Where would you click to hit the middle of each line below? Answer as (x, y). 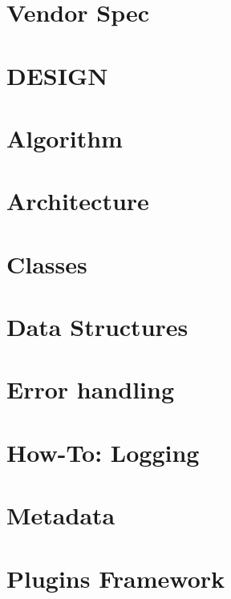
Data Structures (97, 327)
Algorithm (65, 138)
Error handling (90, 389)
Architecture (78, 201)
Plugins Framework (116, 578)
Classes (47, 263)
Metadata (61, 515)
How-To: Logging (103, 452)
